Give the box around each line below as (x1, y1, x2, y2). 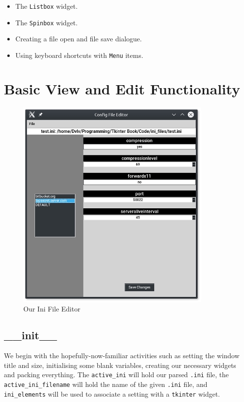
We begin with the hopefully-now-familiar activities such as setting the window (4, 350, 240, 361)
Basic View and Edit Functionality (4, 78, 240, 98)
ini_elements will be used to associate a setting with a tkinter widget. (4, 388, 220, 399)
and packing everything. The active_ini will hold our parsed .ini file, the (4, 369, 229, 380)
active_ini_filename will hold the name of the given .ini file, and (4, 379, 208, 389)
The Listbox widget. (15, 1, 78, 11)
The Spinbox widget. (15, 17, 78, 27)
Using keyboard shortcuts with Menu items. (15, 50, 143, 60)
